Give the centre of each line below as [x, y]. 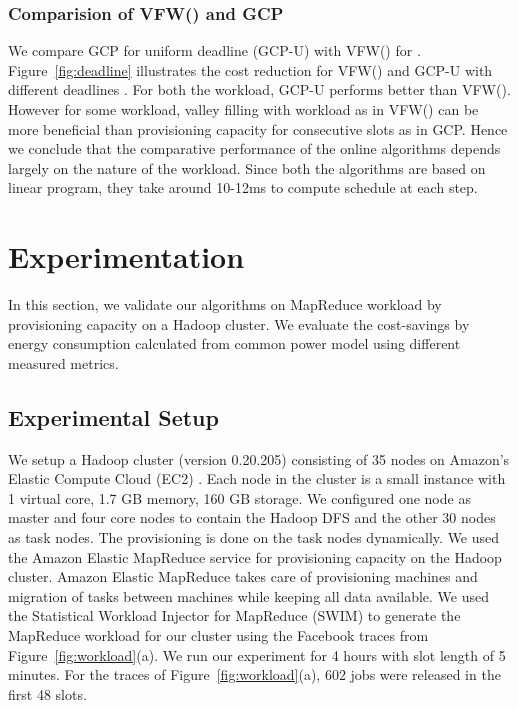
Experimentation [126, 256]
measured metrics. [63, 362]
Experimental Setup [113, 416]
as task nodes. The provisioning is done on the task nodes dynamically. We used [254, 537]
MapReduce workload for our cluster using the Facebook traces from [218, 635]
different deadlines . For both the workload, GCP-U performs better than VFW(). [259, 89]
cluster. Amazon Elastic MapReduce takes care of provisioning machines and [243, 576]
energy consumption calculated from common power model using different [234, 343]
